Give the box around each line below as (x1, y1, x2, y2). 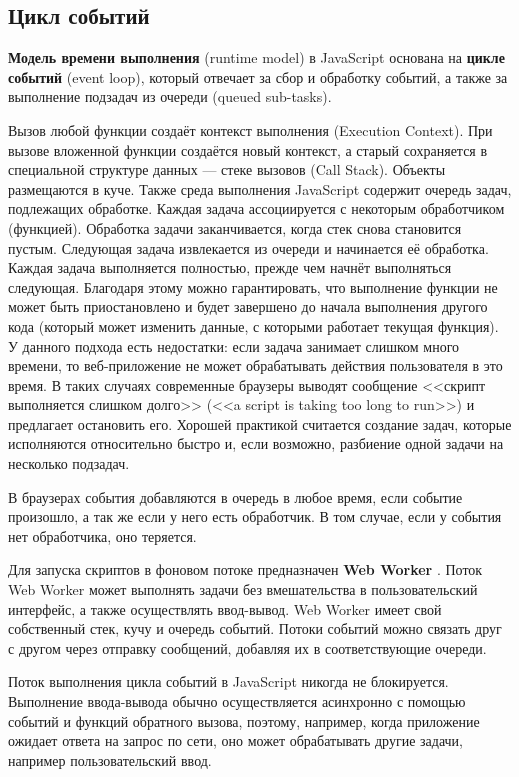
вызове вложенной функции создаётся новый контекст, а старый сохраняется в (8, 139, 488, 160)
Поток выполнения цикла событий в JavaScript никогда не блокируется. (8, 671, 449, 692)
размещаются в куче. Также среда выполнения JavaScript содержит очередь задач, (8, 178, 512, 199)
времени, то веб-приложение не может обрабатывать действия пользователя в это (8, 355, 503, 376)
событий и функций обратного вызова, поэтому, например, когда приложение (8, 710, 480, 731)
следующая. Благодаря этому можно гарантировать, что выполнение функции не (8, 276, 498, 297)
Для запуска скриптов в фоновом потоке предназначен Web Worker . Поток (8, 559, 483, 580)
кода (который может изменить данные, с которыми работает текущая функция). (8, 315, 499, 336)
